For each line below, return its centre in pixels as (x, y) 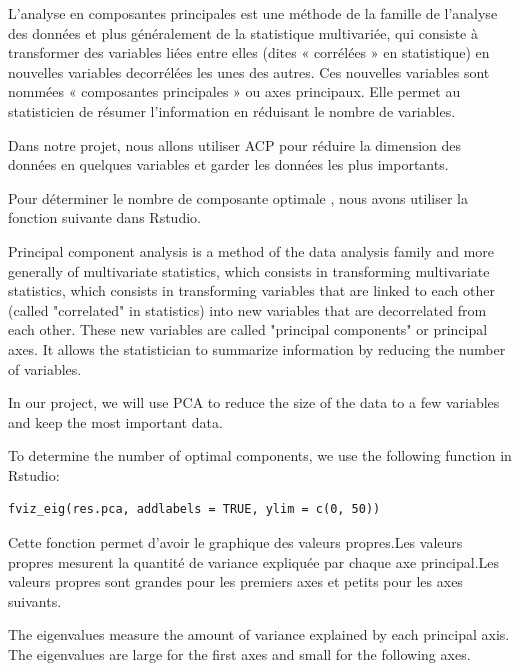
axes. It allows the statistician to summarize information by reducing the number (257, 348)
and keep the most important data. (115, 421)
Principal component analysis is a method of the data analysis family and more (251, 250)
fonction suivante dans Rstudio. (104, 217)
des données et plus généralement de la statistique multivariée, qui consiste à (243, 32)
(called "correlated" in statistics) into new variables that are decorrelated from (247, 309)
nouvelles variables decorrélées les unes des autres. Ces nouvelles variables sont (249, 71)
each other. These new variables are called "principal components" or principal (248, 329)
